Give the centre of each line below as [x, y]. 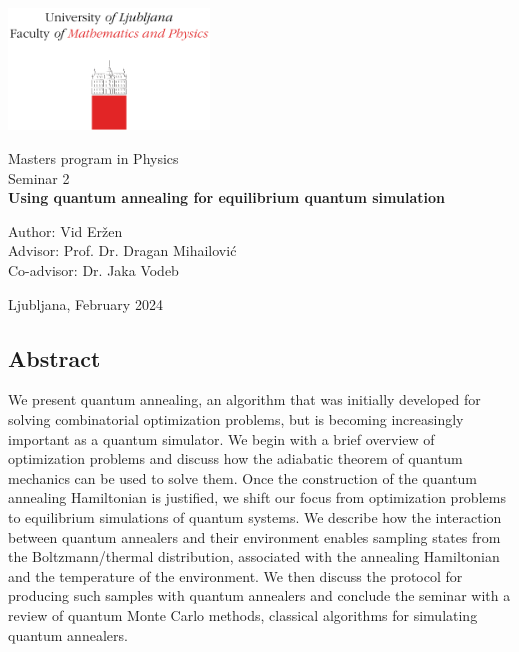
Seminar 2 [39, 177]
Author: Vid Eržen [65, 230]
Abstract [54, 357]
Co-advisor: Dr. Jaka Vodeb [93, 270]
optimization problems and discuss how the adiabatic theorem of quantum [235, 458]
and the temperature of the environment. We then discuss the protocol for [235, 575]
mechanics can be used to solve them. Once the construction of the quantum [242, 477]
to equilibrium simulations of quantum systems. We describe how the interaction [255, 516]
